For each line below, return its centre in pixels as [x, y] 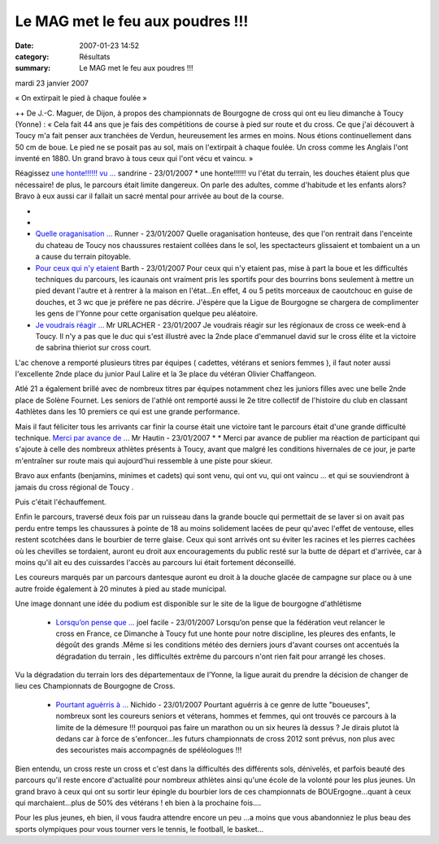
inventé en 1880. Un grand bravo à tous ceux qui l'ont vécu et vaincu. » [134, 159]
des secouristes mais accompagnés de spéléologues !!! [149, 750]
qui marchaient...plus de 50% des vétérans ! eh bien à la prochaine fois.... [138, 803]
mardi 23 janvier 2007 [52, 83]
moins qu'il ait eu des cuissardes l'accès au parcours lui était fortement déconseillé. [156, 562]
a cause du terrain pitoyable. [83, 257]
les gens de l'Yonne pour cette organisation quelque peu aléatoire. [147, 314]
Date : [24, 46]
